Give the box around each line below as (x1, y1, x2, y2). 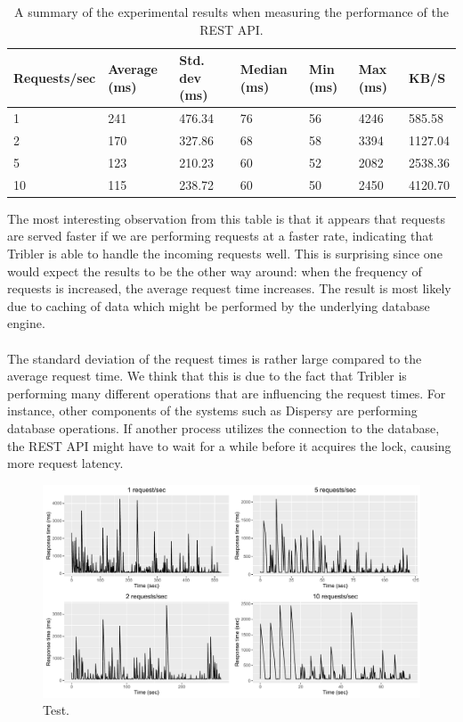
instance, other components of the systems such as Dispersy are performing (7, 401, 418, 420)
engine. (7, 314, 45, 332)
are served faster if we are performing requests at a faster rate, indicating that (7, 226, 434, 245)
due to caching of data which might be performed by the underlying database (7, 296, 430, 315)
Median (240, 59, 288, 78)
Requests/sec (13, 68, 96, 86)
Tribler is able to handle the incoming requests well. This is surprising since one (7, 244, 443, 263)
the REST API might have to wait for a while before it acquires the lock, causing (7, 436, 451, 455)
